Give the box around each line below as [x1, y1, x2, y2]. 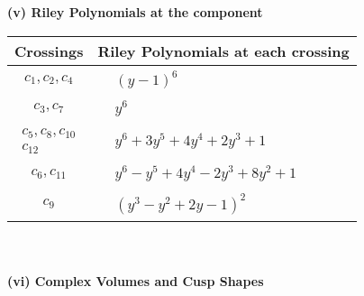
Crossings [14, 40, 84, 61]
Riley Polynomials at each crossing [97, 40, 350, 61]
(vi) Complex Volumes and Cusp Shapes [7, 271, 264, 290]
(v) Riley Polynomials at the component [7, 3, 263, 21]
